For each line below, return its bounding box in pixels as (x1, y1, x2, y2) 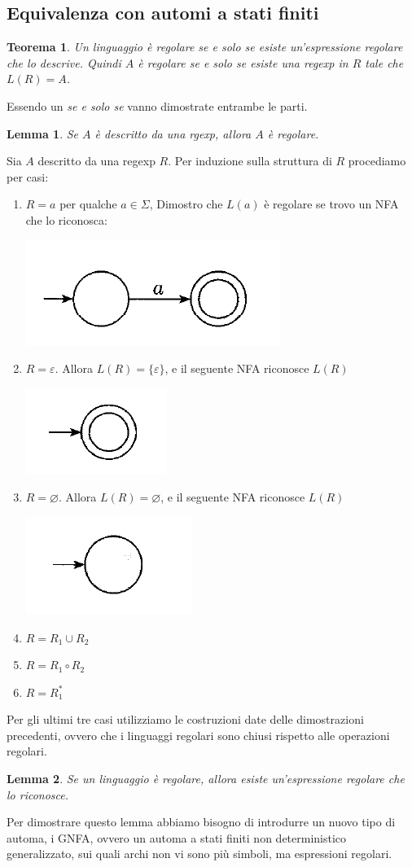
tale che (365, 54, 404, 71)
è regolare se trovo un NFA (264, 195, 399, 212)
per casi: (7, 168, 49, 185)
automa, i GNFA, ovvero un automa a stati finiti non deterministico (7, 829, 347, 846)
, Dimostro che (149, 195, 223, 212)
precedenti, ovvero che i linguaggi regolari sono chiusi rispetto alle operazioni (7, 726, 390, 743)
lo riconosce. (7, 786, 69, 803)
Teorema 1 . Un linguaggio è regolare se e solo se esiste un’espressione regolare (7, 38, 403, 55)
